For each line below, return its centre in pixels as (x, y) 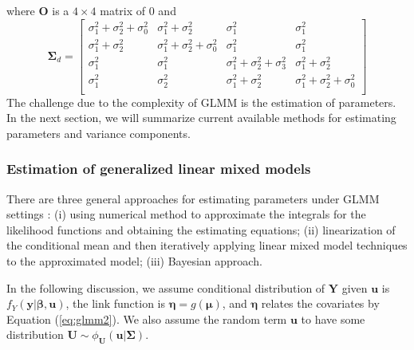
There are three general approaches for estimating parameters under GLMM (193, 198)
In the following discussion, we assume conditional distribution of (166, 287)
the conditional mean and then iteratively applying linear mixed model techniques (207, 245)
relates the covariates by (320, 303)
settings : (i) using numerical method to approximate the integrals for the (186, 214)
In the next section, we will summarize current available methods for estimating (201, 118)
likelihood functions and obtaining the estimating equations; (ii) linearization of (201, 229)
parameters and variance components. (99, 133)
